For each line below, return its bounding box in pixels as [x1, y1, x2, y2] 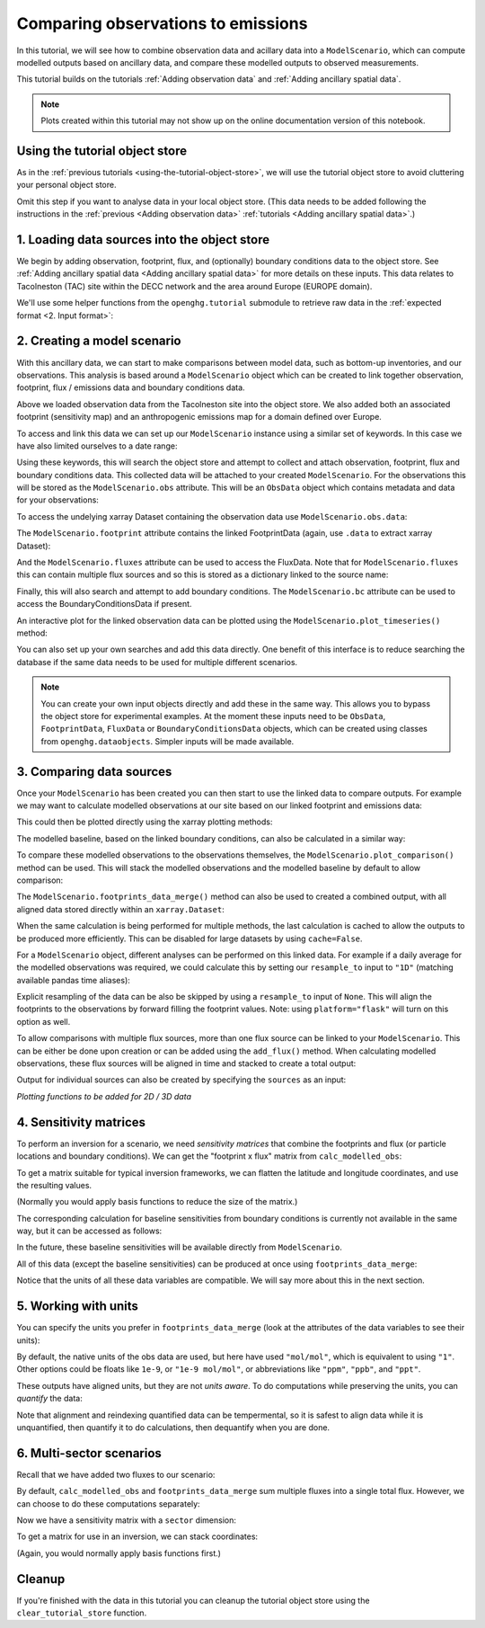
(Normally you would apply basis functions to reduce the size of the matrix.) [16, 1197, 298, 1207]
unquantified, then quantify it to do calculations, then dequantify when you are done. [16, 1421, 331, 1433]
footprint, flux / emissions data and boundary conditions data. [16, 382, 246, 393]
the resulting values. [16, 1179, 93, 1190]
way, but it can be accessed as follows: [16, 1225, 163, 1236]
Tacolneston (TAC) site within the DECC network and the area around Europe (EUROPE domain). [16, 280, 373, 291]
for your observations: [16, 494, 99, 505]
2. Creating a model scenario [16, 334, 181, 349]
